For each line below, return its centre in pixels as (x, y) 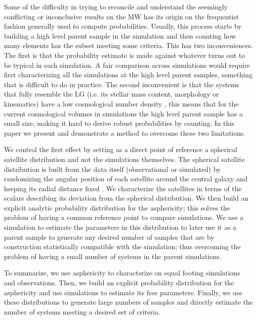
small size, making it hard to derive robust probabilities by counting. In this (119, 123)
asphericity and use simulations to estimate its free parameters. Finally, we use (123, 292)
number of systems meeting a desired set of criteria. (82, 311)
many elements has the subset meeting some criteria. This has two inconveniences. (128, 45)
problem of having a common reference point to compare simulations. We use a (124, 217)
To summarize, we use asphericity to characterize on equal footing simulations (122, 273)
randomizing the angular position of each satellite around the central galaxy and (126, 179)
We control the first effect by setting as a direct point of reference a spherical (121, 149)
